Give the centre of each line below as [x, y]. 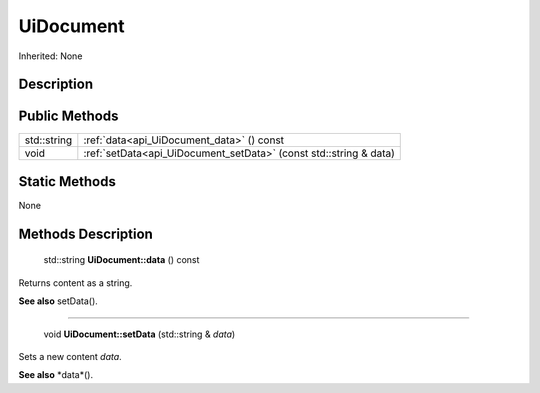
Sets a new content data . [70, 356]
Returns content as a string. [75, 282]
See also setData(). [58, 301]
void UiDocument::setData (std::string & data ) [139, 334]
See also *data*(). [56, 375]
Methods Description [86, 233]
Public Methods [68, 116]
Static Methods [67, 181]
